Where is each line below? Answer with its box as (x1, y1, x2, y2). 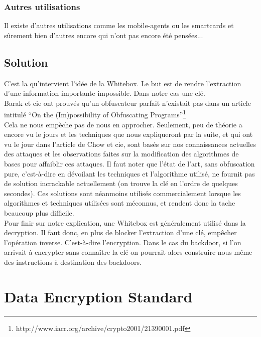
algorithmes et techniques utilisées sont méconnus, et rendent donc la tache (4, 198, 235, 208)
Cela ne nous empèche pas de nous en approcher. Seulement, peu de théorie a (4, 119, 242, 129)
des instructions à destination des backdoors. (4, 256, 142, 267)
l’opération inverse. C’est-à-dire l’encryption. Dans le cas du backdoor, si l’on (4, 237, 241, 247)
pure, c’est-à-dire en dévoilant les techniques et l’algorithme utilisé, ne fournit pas (4, 168, 255, 179)
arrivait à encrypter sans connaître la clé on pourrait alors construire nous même (4, 247, 252, 257)
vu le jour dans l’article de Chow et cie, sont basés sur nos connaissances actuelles (4, 138, 256, 149)
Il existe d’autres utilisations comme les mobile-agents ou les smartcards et (4, 20, 234, 31)
